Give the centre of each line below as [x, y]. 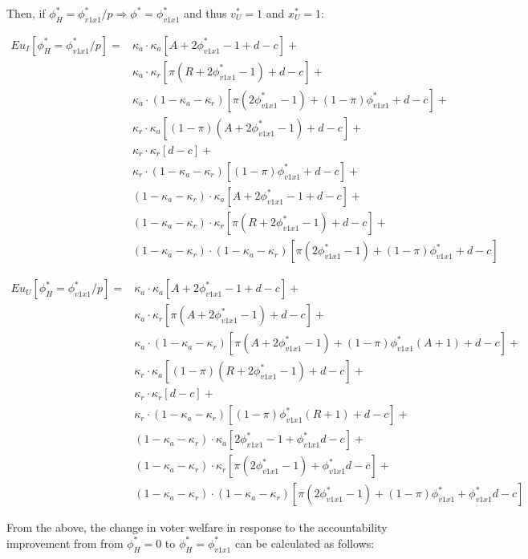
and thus [205, 13]
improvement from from [65, 543]
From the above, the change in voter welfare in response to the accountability [197, 527]
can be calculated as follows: [305, 543]
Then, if [26, 13]
